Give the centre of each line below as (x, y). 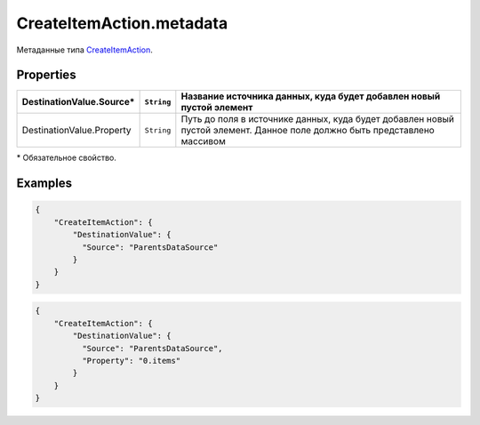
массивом (204, 141)
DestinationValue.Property (76, 131)
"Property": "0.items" (131, 361)
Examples (44, 184)
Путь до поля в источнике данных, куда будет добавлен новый (318, 119)
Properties (46, 75)
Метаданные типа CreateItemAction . (84, 50)
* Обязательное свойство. (67, 158)
